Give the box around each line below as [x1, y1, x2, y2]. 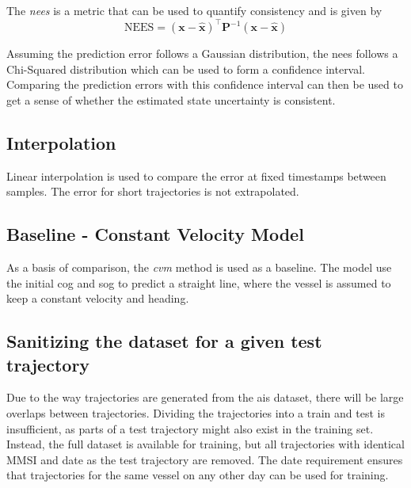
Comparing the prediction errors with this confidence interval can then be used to [6, 76, 403, 93]
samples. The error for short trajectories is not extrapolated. [6, 183, 299, 200]
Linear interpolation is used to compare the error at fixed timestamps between [6, 167, 386, 184]
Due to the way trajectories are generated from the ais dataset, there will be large [6, 389, 404, 406]
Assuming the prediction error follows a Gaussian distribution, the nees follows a [6, 45, 398, 62]
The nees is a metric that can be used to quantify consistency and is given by [6, 2, 382, 18]
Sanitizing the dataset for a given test [6, 329, 322, 353]
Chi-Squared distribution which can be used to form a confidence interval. [6, 60, 366, 77]
